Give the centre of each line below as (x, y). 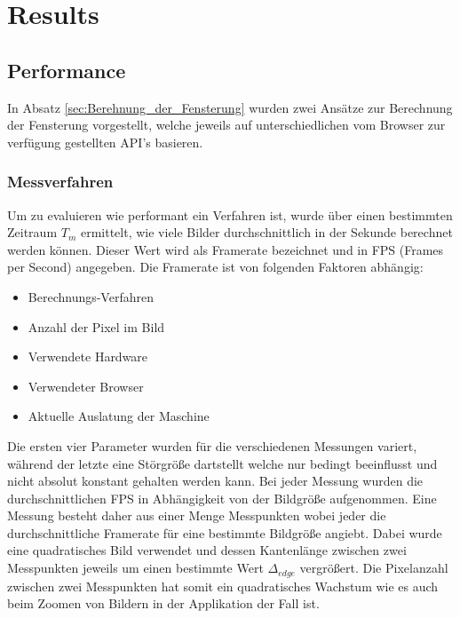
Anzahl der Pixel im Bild (96, 326)
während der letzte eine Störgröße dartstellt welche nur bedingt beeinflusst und (222, 463)
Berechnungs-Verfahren (91, 296)
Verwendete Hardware (88, 357)
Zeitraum (32, 232)
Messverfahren (60, 182)
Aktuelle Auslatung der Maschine (119, 416)
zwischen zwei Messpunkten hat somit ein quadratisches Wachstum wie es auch (223, 586)
